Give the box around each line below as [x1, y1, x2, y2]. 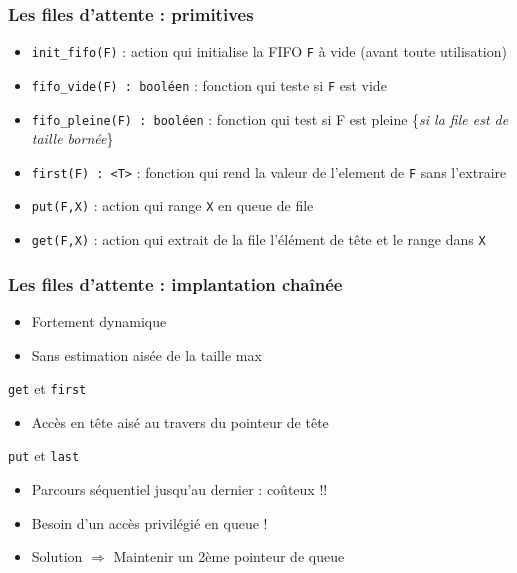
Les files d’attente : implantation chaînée [8, 271, 343, 296]
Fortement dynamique [31, 310, 167, 331]
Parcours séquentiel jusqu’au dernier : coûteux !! [31, 479, 328, 500]
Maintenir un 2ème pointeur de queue [113, 546, 345, 567]
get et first [8, 378, 87, 399]
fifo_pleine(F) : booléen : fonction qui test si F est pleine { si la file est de [31, 108, 509, 129]
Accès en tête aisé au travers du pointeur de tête [31, 411, 329, 432]
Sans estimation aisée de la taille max [31, 344, 262, 365]
